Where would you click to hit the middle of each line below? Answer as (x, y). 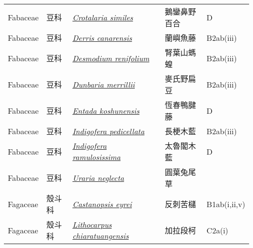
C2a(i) (217, 230)
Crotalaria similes (103, 17)
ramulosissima (96, 157)
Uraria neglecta (98, 177)
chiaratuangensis (100, 236)
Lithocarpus (92, 224)
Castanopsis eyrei (102, 204)
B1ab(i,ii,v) (226, 204)
